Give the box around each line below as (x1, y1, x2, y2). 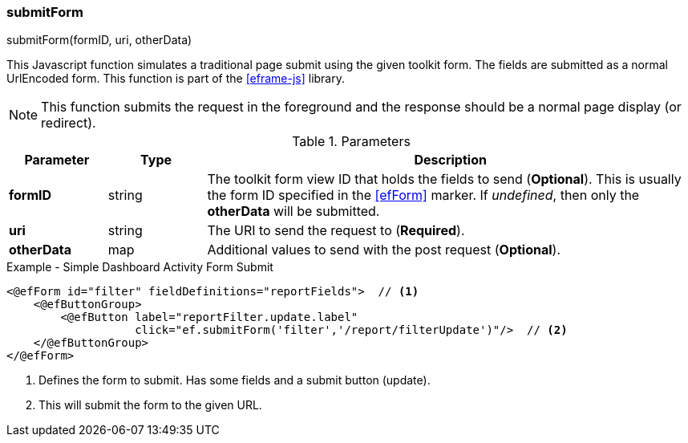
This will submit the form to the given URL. (38, 398, 262, 413)
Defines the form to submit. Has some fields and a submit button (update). (38, 373, 431, 388)
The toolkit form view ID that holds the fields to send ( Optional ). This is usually (207, 171, 682, 188)
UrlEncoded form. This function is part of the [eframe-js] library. (6, 71, 346, 86)
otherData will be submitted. (207, 203, 380, 220)
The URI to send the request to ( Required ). (207, 222, 465, 239)
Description (414, 152, 487, 169)
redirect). (41, 115, 96, 132)
